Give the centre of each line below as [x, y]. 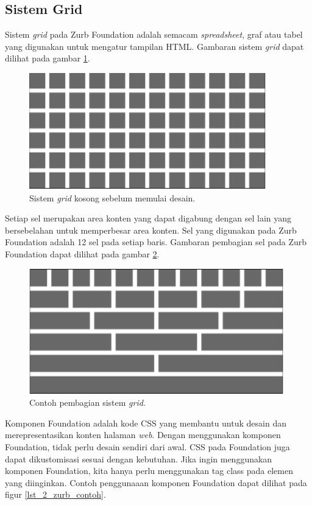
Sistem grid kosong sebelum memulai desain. [112, 197]
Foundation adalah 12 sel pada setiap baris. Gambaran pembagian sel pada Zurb [156, 242]
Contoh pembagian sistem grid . [87, 402]
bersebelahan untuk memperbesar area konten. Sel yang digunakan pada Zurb [151, 230]
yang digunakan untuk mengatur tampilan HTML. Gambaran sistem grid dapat [154, 46]
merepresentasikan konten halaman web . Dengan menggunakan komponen [143, 435]
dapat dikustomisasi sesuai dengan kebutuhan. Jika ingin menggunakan [139, 458]
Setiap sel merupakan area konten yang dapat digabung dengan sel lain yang [148, 218]
